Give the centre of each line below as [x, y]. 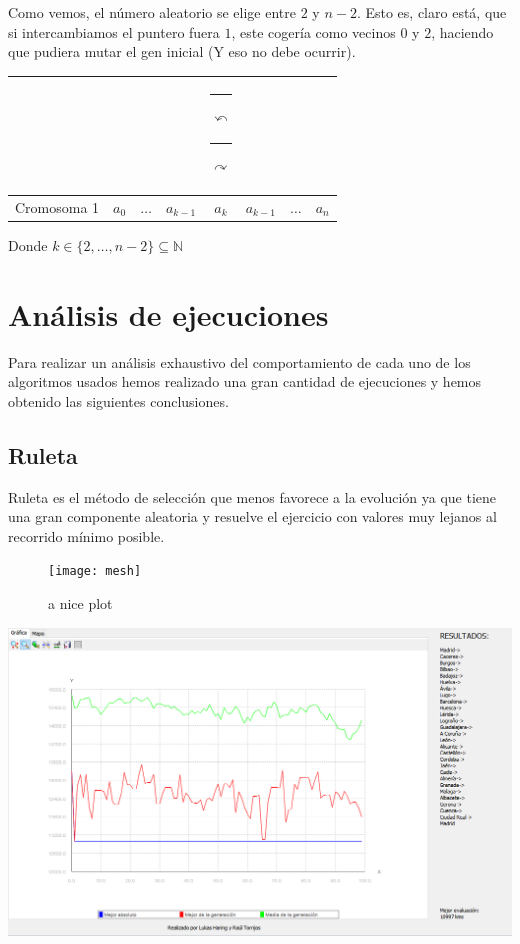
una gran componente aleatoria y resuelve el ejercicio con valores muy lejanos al [252, 516]
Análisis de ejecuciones [168, 313]
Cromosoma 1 [57, 206]
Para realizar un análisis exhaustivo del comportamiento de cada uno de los [239, 361]
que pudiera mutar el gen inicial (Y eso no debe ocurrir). [182, 51]
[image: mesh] [95, 571]
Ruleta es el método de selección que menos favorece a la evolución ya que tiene [252, 496]
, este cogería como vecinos [313, 31]
